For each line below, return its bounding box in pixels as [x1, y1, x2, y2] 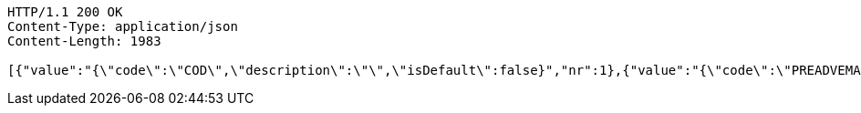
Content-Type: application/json [7, 19, 238, 34]
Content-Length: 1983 [7, 34, 161, 48]
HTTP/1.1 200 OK [7, 5, 123, 19]
